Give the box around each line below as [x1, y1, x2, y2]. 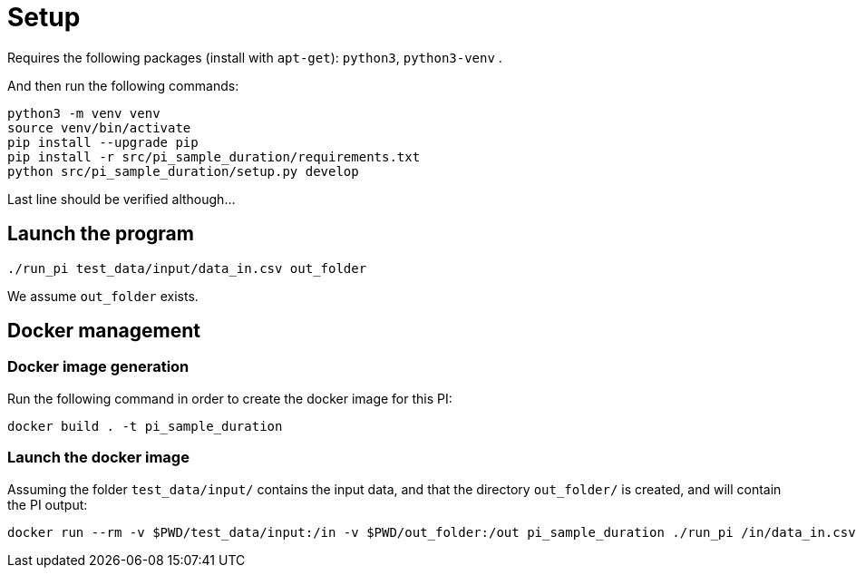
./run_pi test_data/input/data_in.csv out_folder [7, 260, 367, 276]
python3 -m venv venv [7, 105, 160, 121]
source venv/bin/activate [7, 120, 191, 135]
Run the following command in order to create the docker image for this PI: [7, 390, 452, 406]
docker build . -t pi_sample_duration [7, 418, 283, 434]
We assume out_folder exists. [7, 287, 199, 304]
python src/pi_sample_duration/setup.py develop [7, 163, 359, 179]
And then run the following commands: [7, 77, 239, 93]
